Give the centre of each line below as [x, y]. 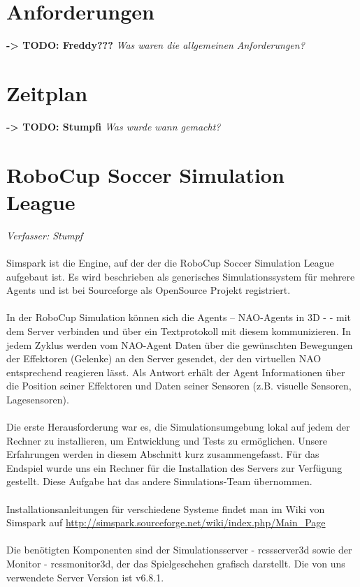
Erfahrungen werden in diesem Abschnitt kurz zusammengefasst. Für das [163, 454]
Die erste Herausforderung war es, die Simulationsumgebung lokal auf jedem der [178, 427]
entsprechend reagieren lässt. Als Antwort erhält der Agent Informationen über [176, 372]
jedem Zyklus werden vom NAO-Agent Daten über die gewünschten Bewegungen [180, 344]
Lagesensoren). [38, 399]
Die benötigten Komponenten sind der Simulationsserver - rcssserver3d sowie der [179, 550]
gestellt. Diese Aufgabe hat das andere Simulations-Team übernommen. [159, 481]
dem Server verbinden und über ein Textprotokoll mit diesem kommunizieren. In [179, 330]
